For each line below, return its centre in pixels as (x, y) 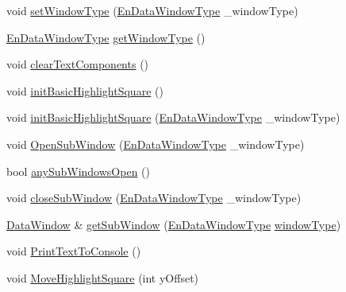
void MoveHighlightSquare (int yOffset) (103, 277)
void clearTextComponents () (78, 64)
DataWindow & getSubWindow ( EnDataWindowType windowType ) (174, 224)
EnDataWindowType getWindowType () (106, 37)
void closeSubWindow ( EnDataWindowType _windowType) (154, 198)
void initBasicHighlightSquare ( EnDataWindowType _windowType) (173, 117)
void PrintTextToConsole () (74, 251)
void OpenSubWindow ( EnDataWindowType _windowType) (156, 144)
